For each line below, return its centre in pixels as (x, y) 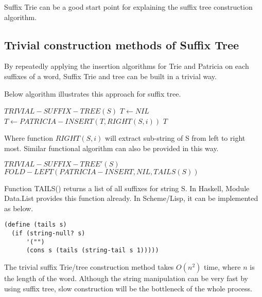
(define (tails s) (36, 225)
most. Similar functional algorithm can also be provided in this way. (111, 148)
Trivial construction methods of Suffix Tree (122, 44)
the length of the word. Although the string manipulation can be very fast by (126, 278)
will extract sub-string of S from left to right (175, 138)
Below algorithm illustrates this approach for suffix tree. (93, 93)
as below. (19, 208)
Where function (29, 138)
